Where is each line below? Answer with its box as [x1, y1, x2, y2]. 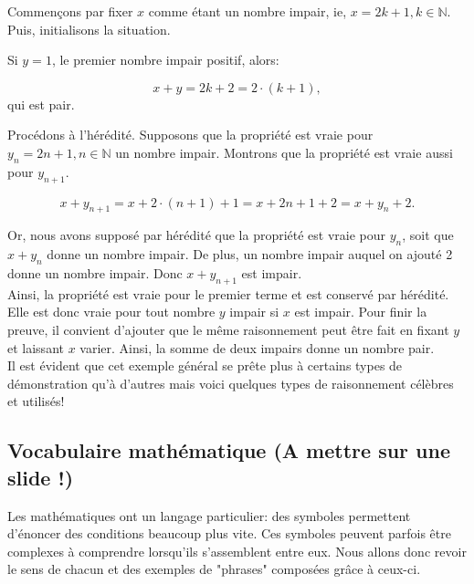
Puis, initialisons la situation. [7, 19, 171, 38]
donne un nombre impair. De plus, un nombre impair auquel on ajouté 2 [47, 245, 453, 264]
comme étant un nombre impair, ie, [148, 2, 347, 20]
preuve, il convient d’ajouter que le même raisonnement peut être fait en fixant [7, 319, 449, 339]
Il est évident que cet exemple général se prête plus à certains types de [7, 356, 403, 375]
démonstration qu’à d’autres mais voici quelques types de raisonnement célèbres [7, 373, 454, 392]
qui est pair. [7, 94, 75, 113]
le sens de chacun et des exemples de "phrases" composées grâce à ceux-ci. [7, 559, 421, 579]
